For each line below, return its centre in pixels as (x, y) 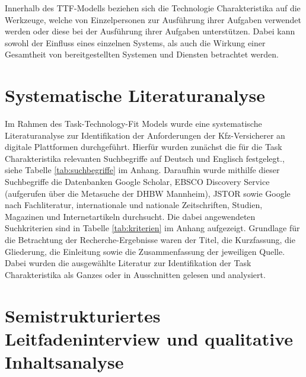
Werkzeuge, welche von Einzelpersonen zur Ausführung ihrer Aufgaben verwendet (153, 19)
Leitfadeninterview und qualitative (149, 338)
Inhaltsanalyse (64, 361)
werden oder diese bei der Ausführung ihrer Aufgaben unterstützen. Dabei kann (150, 31)
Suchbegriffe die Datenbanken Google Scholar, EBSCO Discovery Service (137, 182)
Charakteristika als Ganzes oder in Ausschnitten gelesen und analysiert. (135, 274)
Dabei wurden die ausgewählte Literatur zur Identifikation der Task (128, 263)
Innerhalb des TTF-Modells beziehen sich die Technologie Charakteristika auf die (153, 8)
